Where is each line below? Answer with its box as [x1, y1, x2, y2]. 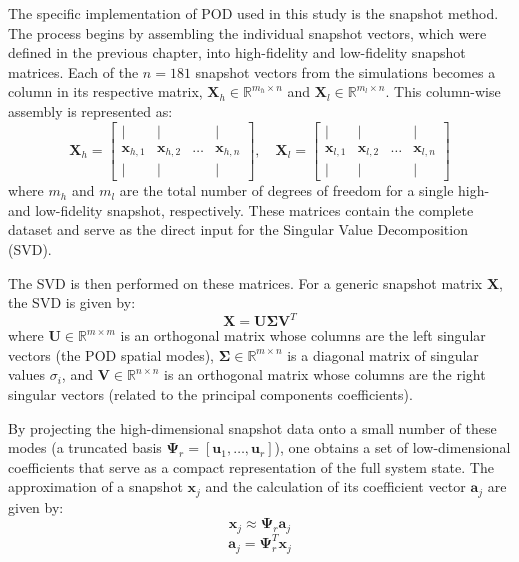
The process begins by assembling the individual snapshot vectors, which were [8, 22, 487, 43]
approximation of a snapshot [8, 476, 183, 497]
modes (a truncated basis [8, 437, 162, 458]
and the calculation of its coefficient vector [205, 476, 466, 497]
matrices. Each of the [8, 61, 139, 82]
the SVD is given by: [8, 292, 136, 313]
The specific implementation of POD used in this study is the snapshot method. [8, 3, 499, 23]
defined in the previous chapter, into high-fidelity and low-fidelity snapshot [8, 42, 466, 63]
